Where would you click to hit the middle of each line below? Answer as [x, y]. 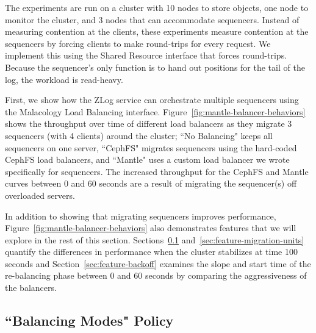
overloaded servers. [40, 195]
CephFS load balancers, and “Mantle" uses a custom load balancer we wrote [147, 159]
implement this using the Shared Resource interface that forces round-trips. [146, 55]
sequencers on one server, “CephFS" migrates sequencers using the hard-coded [151, 147]
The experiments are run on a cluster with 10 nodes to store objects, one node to [157, 7]
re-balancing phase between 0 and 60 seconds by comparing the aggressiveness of [156, 275]
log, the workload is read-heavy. [64, 79]
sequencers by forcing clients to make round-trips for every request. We [138, 43]
